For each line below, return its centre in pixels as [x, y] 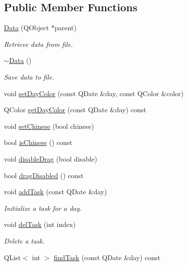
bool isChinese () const [38, 142]
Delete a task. [24, 240]
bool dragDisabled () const [44, 175]
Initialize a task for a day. [43, 208]
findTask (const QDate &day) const [107, 257]
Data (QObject [27, 28]
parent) [65, 28]
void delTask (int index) [40, 224]
